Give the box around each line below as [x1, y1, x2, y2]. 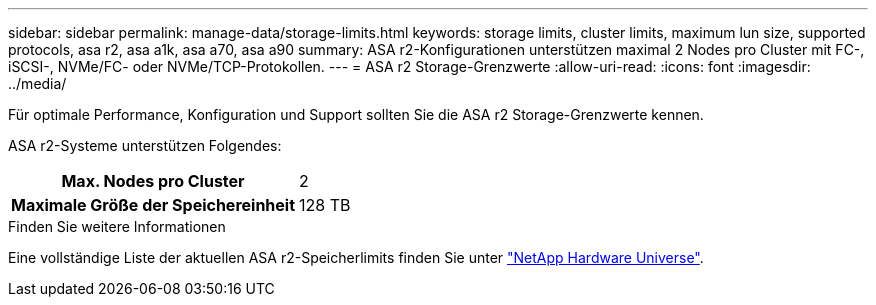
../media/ [8, 75, 67, 92]
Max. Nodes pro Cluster [61, 171, 245, 191]
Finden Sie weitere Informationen [8, 218, 226, 235]
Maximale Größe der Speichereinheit [11, 195, 296, 215]
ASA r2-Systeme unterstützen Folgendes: [8, 137, 282, 154]
